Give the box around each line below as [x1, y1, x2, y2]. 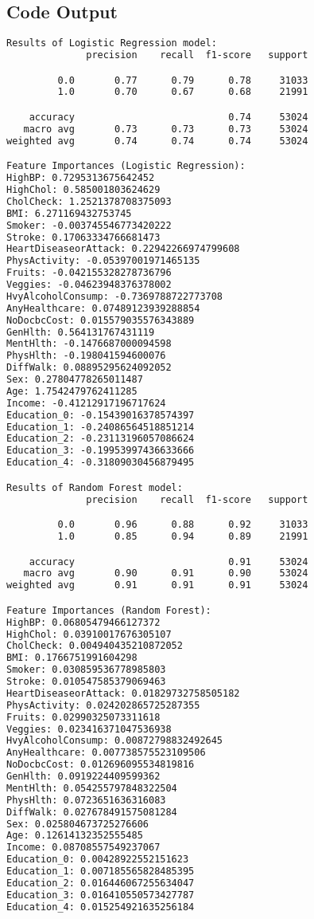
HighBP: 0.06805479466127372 [6, 616, 161, 628]
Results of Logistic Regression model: [6, 37, 217, 49]
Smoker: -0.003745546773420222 [6, 219, 172, 231]
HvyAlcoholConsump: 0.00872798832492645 [6, 735, 223, 747]
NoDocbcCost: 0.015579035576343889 [6, 314, 195, 326]
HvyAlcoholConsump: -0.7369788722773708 [6, 290, 223, 302]
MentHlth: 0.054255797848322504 [6, 782, 177, 794]
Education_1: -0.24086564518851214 [6, 421, 195, 433]
